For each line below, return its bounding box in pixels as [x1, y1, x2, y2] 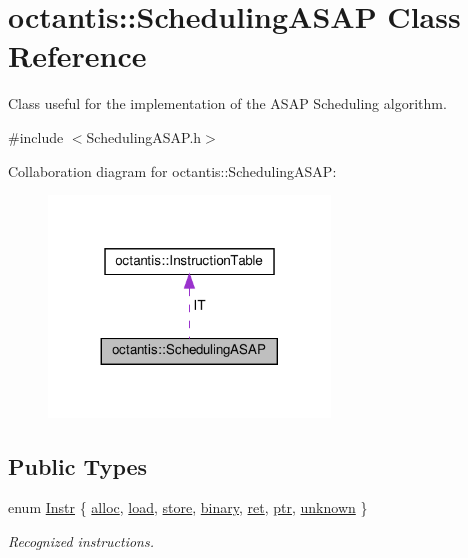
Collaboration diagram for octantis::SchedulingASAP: [8, 160, 337, 181]
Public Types [8, 450, 148, 481]
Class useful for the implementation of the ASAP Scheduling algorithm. [8, 93, 447, 114]
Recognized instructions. [8, 531, 155, 552]
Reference [8, 35, 147, 76]
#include [8, 126, 64, 147]
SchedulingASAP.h [86, 126, 202, 147]
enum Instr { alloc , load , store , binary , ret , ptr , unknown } [8, 497, 368, 518]
